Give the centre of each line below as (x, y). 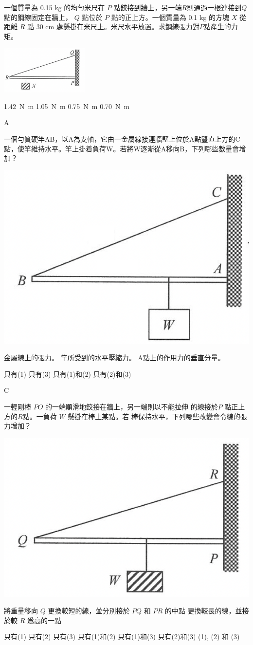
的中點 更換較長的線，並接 (207, 610)
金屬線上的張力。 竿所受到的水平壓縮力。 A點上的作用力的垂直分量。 (114, 358)
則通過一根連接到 (214, 7)
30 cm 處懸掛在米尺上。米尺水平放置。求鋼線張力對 (118, 27)
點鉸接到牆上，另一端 (148, 7)
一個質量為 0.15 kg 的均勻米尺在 (54, 7)
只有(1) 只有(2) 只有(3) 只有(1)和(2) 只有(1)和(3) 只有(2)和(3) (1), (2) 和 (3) (122, 636)
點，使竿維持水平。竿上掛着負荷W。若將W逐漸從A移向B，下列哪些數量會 (122, 148)
